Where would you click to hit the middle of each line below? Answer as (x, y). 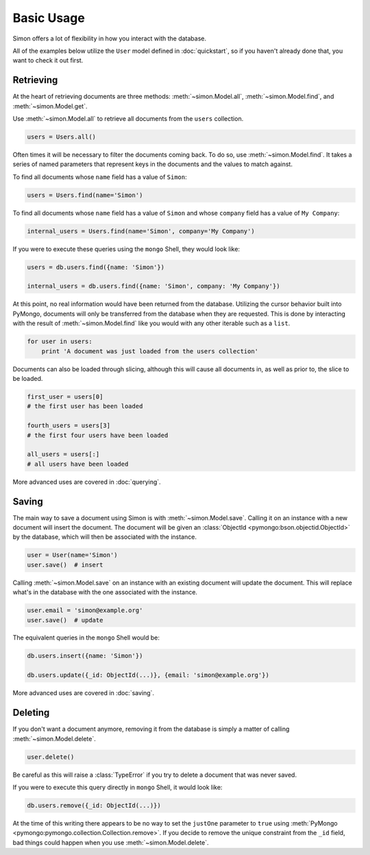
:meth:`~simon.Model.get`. (50, 106)
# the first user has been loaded (85, 406)
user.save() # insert (65, 565)
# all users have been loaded (78, 464)
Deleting (31, 713)
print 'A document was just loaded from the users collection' (150, 351)
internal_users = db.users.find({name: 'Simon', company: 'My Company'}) (153, 286)
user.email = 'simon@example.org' (85, 610)
